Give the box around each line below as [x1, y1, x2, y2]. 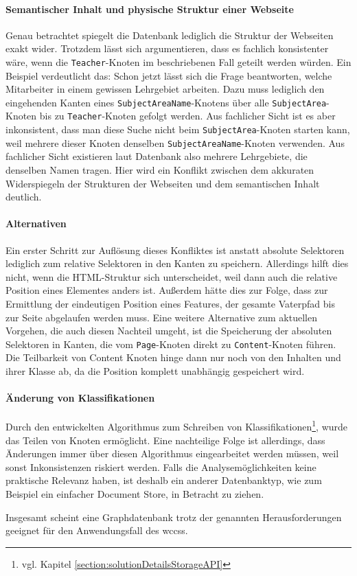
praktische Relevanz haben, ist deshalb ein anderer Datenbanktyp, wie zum [5, 473, 322, 487]
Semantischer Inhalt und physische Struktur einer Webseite [5, 1, 294, 16]
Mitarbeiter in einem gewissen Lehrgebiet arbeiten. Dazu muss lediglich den [5, 82, 325, 96]
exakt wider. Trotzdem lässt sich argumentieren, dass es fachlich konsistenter [5, 41, 329, 56]
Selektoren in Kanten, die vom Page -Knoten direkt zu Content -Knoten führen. [5, 336, 336, 351]
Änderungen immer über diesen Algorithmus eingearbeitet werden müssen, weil [5, 446, 339, 461]
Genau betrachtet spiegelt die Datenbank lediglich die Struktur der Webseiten [5, 27, 334, 42]
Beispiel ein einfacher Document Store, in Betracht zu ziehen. [5, 487, 264, 501]
